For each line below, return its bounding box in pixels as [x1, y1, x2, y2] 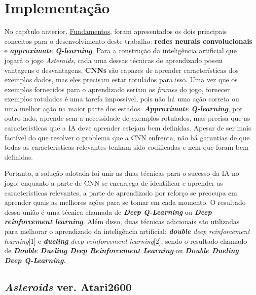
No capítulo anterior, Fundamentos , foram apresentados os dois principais [4, 26, 227, 36]
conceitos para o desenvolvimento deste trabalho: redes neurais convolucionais [4, 35, 253, 46]
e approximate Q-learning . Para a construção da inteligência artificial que [4, 45, 237, 56]
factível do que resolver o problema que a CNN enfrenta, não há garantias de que [4, 132, 250, 142]
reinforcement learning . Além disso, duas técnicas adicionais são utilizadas [4, 216, 240, 227]
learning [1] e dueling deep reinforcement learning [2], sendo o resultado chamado [4, 235, 247, 246]
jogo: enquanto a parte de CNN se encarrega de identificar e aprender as [4, 178, 223, 188]
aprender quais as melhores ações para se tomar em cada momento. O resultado [4, 197, 246, 207]
